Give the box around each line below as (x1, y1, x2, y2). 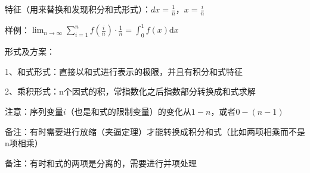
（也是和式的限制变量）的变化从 (66, 105, 191, 117)
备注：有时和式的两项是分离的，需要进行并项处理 (5, 156, 197, 169)
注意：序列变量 (5, 105, 63, 117)
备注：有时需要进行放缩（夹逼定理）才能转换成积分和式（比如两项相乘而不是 (5, 125, 305, 137)
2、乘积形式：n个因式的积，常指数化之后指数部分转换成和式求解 (5, 85, 256, 97)
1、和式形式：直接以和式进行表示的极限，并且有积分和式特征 (5, 65, 243, 77)
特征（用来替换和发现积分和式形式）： (5, 3, 151, 15)
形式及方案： (5, 45, 55, 58)
